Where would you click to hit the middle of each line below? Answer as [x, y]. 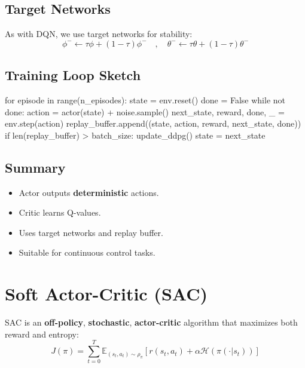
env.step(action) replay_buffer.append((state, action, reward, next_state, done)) [153, 123]
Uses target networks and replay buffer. [91, 232]
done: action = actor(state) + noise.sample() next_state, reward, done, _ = [145, 111]
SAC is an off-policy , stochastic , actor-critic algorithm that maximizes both [151, 322]
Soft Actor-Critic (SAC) [106, 294]
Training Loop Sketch [73, 75]
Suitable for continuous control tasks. [87, 252]
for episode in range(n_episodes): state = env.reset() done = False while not [145, 100]
